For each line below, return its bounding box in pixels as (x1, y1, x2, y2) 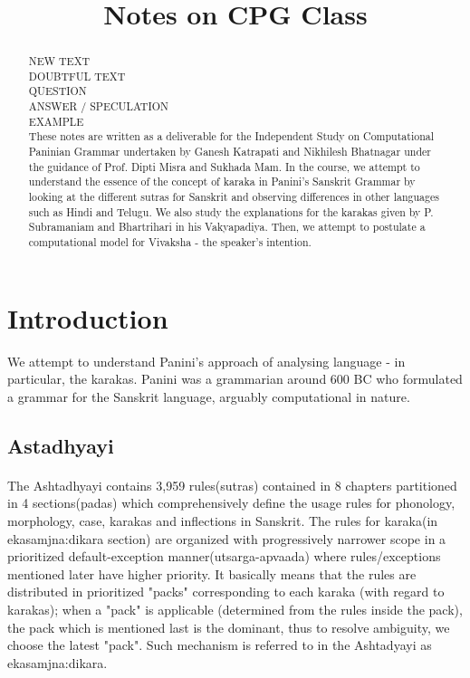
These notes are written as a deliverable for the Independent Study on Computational (28, 129, 435, 144)
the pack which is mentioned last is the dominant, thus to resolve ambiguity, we (7, 617, 450, 636)
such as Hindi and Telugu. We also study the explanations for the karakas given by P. (28, 204, 434, 219)
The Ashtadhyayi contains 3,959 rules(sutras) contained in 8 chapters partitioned (7, 475, 457, 494)
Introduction (7, 299, 168, 336)
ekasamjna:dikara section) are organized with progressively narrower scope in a (7, 529, 446, 548)
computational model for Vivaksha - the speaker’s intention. (28, 234, 312, 250)
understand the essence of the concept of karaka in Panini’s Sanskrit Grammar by (28, 174, 416, 189)
